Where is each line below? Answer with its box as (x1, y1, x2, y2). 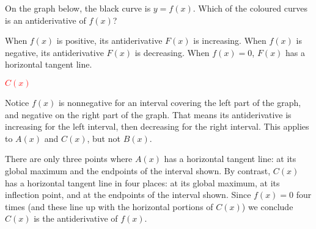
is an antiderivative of (5, 13, 86, 26)
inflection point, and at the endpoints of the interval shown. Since (5, 188, 251, 201)
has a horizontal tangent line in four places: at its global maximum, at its (5, 176, 280, 189)
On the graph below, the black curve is (5, 2, 151, 14)
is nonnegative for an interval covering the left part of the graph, (58, 96, 301, 108)
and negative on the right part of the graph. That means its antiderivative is (5, 108, 292, 121)
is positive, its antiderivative (56, 34, 163, 47)
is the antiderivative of (34, 212, 118, 225)
